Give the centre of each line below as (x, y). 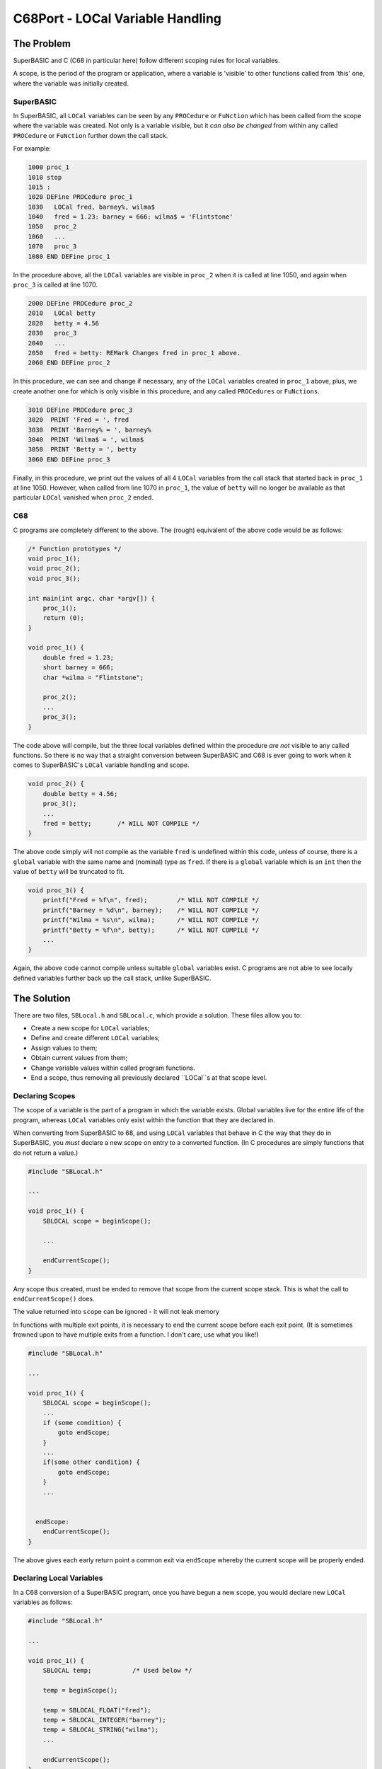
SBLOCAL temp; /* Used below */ (117, 1671)
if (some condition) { (82, 1423)
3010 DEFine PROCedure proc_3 (80, 410)
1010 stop (45, 177)
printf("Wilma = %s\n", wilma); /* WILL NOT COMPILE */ (151, 920)
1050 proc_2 (52, 227)
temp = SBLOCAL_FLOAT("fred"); (97, 1710)
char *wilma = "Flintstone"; (93, 677)
